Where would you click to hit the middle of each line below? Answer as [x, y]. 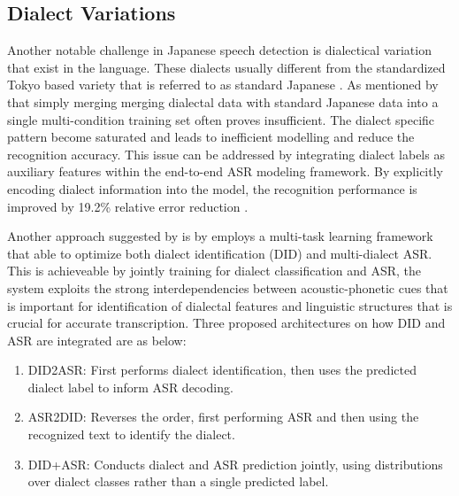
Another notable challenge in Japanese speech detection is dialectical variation [219, 50]
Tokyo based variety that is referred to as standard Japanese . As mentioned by [223, 85]
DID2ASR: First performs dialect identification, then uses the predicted [222, 370]
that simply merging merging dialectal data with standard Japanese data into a [223, 101]
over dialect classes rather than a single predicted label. [178, 481]
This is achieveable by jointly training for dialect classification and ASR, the [214, 271]
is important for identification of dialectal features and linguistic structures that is [230, 305]
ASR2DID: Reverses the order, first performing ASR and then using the [223, 417]
